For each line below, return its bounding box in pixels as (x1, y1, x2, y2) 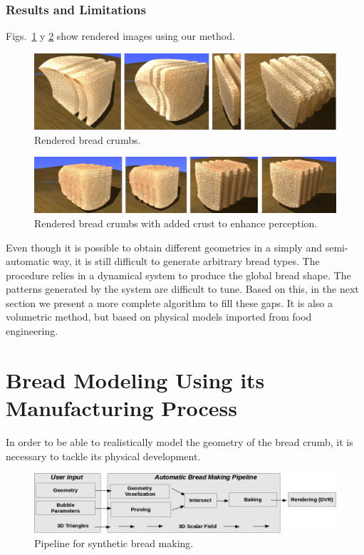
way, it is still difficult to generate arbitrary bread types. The (53, 254, 320, 269)
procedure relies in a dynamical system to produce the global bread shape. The (6, 267, 351, 282)
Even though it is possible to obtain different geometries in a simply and (6, 239, 322, 254)
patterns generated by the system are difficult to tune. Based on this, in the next (6, 281, 359, 296)
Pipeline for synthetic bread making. (34, 535, 194, 550)
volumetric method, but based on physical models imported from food (6, 309, 312, 324)
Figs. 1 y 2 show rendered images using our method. (6, 28, 235, 43)
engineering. (6, 323, 58, 338)
